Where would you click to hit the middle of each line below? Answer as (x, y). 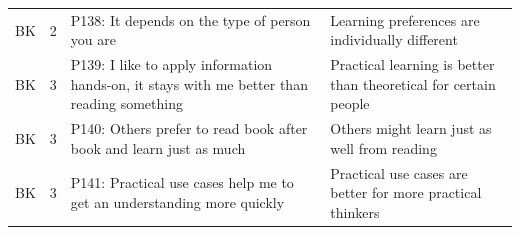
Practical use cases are (399, 172)
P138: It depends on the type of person (190, 19)
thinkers (355, 211)
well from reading (383, 147)
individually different (394, 39)
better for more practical (406, 192)
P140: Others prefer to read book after (189, 128)
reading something (126, 103)
